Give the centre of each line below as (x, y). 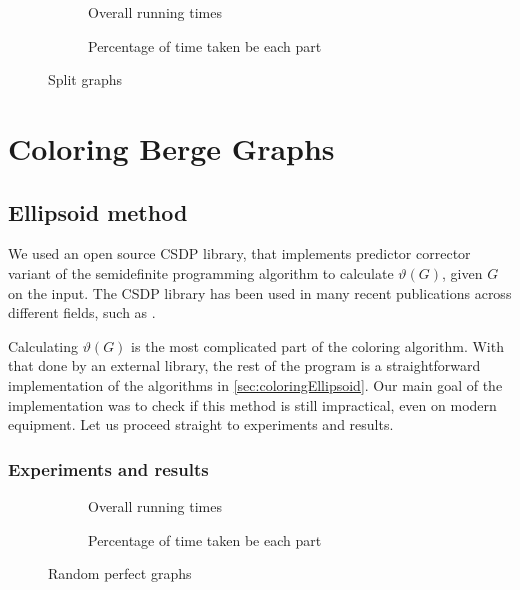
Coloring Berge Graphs (171, 147)
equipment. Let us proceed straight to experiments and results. (201, 424)
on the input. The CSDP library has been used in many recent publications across (260, 292)
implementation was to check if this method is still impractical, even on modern (252, 404)
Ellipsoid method (98, 211)
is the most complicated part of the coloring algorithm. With (317, 345)
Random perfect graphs (120, 573)
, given (462, 272)
